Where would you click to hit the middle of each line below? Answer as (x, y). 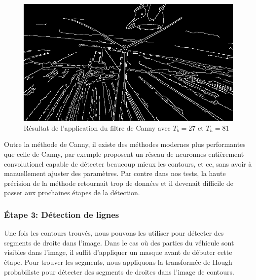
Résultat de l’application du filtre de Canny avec (97, 127)
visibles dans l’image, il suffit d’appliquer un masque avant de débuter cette (118, 252)
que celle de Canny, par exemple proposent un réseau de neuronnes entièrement (124, 154)
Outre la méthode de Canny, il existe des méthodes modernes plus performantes (125, 144)
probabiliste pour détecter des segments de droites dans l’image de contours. (119, 271)
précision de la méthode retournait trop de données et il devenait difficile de (119, 183)
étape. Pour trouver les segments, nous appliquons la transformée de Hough (118, 262)
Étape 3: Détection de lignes (62, 214)
